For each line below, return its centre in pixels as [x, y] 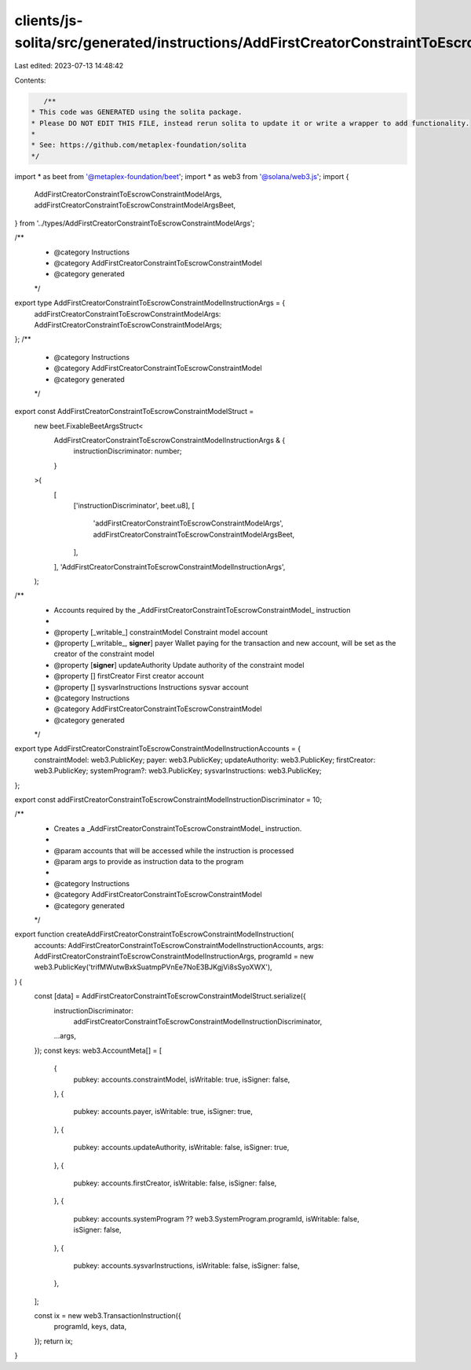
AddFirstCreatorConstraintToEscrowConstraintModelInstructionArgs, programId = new [174, 956]
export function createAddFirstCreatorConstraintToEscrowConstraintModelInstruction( [154, 934]
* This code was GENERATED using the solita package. [137, 112]
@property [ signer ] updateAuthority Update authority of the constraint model [179, 665]
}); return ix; [54, 1341]
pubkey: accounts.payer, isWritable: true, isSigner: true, [163, 1112]
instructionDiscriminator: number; [128, 451]
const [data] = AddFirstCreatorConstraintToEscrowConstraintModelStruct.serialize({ [170, 996]
